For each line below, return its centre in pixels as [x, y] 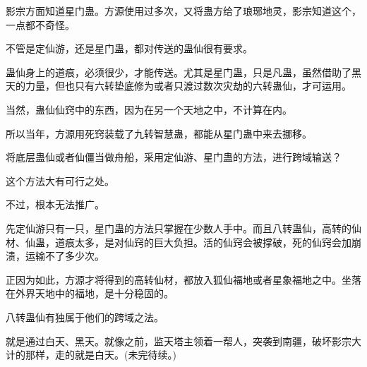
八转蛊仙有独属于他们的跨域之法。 [85, 317]
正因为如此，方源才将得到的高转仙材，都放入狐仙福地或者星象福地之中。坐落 [183, 279]
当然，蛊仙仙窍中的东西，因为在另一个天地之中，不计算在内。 [149, 109]
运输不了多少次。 [65, 256]
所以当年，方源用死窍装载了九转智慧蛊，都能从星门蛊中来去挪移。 [159, 133]
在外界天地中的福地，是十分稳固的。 [90, 293]
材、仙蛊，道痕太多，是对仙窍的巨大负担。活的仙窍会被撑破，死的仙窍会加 [179, 242]
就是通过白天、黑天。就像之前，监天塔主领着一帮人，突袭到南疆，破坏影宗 [179, 341]
